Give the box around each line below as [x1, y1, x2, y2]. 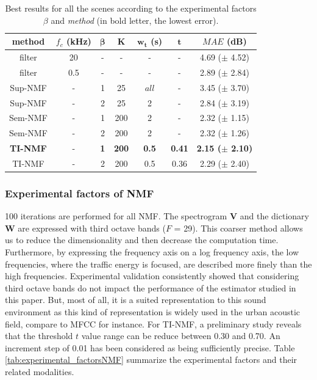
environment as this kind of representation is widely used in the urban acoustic [5, 305, 301, 318]
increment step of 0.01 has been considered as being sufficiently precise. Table [5, 341, 295, 354]
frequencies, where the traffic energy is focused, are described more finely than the [5, 257, 312, 270]
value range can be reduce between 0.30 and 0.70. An [81, 329, 280, 342]
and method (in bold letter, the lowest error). [51, 13, 219, 26]
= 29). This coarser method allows [174, 221, 303, 234]
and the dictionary [240, 210, 309, 222]
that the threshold [5, 329, 73, 342]
